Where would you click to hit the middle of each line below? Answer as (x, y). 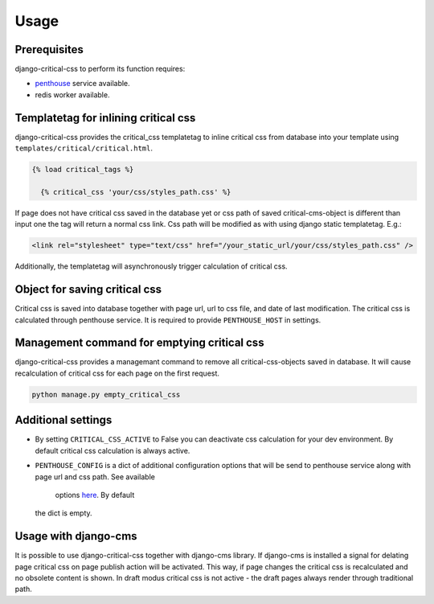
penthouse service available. (82, 84)
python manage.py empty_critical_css (106, 394)
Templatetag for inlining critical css (105, 118)
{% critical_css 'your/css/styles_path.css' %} (136, 192)
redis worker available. (72, 95)
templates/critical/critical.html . (84, 148)
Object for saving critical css (88, 290)
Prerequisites (49, 49)
